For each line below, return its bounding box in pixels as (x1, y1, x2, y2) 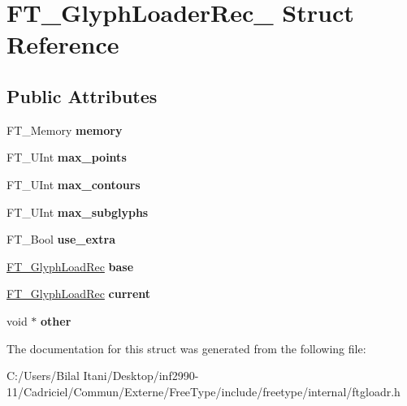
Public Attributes (6, 83, 158, 108)
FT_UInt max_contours (6, 175, 141, 192)
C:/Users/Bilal (6, 367, 80, 384)
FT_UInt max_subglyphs (6, 203, 149, 220)
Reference (6, 28, 119, 61)
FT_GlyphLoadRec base (6, 257, 134, 274)
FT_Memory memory (6, 121, 123, 138)
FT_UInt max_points (6, 149, 127, 166)
